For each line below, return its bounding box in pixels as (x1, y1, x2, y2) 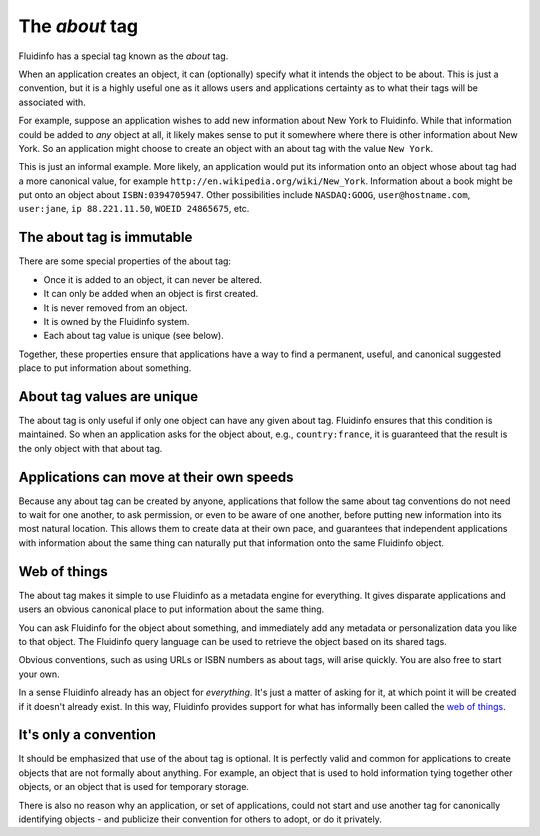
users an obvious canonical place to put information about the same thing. (18, 603, 325, 615)
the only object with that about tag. (18, 442, 163, 454)
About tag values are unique (18, 388, 199, 405)
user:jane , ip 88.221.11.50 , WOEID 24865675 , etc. (18, 203, 250, 215)
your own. (18, 668, 60, 680)
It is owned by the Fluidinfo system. (43, 315, 190, 327)
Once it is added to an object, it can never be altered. (43, 273, 263, 285)
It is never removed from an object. (43, 301, 189, 314)
